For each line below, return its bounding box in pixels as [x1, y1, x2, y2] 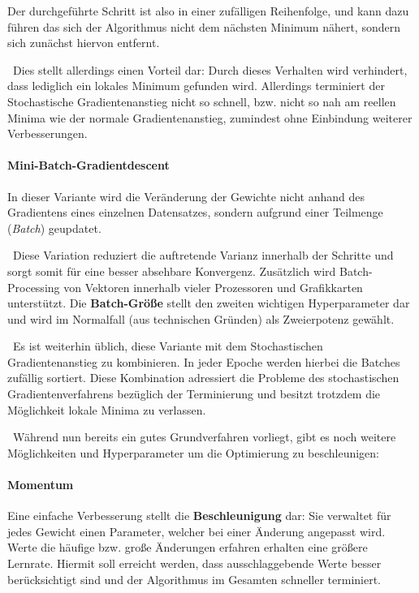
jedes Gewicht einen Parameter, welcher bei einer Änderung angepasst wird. [7, 522, 386, 539]
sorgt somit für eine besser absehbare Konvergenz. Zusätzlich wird [7, 262, 336, 279]
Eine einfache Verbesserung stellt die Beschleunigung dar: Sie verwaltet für [7, 507, 391, 524]
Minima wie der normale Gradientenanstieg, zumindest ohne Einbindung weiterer [7, 109, 413, 126]
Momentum [7, 476, 74, 493]
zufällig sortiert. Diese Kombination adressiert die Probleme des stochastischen [7, 369, 400, 386]
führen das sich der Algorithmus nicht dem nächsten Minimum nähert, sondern [7, 18, 400, 35]
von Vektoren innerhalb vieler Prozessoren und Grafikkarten [63, 278, 363, 295]
